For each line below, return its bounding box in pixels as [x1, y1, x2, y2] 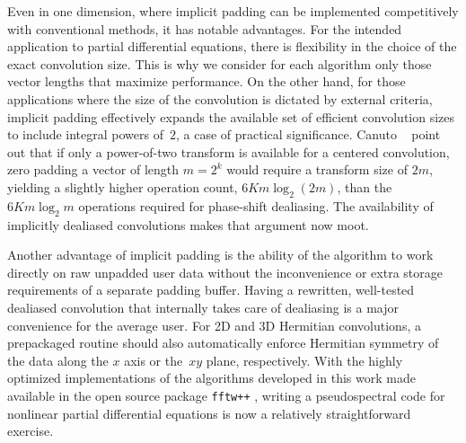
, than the [337, 177, 392, 196]
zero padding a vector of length [7, 160, 180, 179]
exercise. [7, 421, 54, 440]
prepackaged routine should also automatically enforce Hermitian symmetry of [7, 333, 439, 352]
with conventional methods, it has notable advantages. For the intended [7, 19, 402, 38]
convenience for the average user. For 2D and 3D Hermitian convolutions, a [7, 315, 421, 334]
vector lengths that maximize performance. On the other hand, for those [7, 72, 406, 91]
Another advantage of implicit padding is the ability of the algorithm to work [7, 245, 434, 264]
